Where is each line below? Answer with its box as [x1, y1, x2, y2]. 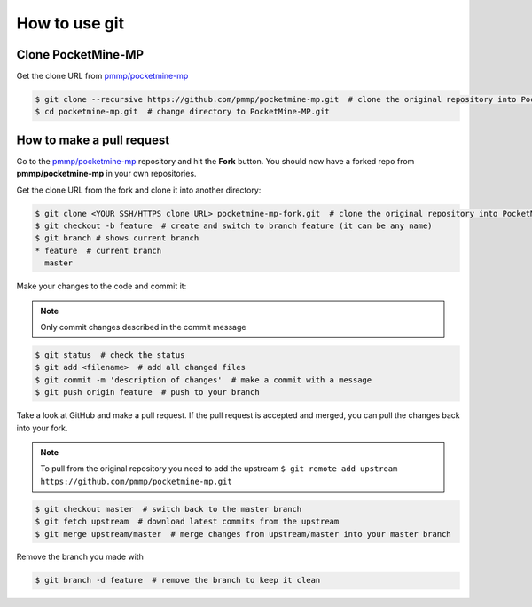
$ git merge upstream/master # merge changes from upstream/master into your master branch [35, 529, 451, 539]
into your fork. [16, 422, 68, 433]
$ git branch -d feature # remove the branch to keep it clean [35, 575, 321, 586]
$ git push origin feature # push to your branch [35, 387, 261, 398]
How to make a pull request [16, 132, 170, 147]
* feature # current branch [35, 245, 162, 256]
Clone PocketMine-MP [16, 47, 145, 62]
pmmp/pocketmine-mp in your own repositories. [16, 169, 197, 179]
